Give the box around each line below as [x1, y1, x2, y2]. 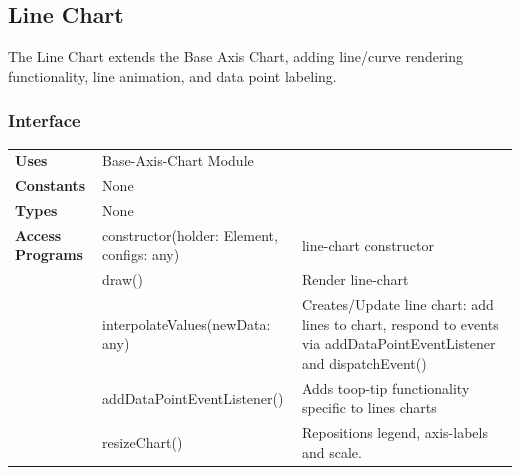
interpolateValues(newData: [102, 313, 271, 334]
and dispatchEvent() [301, 352, 427, 373]
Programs [15, 244, 83, 265]
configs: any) [102, 244, 180, 265]
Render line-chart [301, 269, 409, 290]
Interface [8, 108, 81, 133]
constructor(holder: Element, [102, 224, 278, 245]
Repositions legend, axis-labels [301, 422, 488, 443]
